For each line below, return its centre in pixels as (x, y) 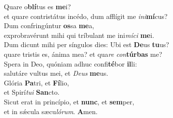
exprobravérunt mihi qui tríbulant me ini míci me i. (79, 35)
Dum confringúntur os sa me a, (49, 25)
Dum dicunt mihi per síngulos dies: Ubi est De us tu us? (86, 44)
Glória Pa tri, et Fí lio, (37, 82)
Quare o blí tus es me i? (38, 6)
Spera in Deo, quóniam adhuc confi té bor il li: (71, 63)
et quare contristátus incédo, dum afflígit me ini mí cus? (86, 16)
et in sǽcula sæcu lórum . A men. (51, 111)
